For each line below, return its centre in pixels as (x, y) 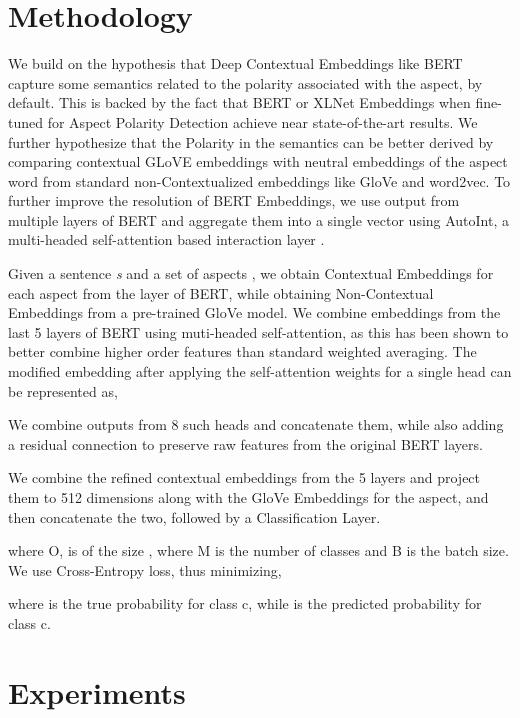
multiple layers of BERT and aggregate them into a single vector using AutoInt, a (259, 219)
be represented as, (63, 390)
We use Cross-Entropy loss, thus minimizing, (145, 569)
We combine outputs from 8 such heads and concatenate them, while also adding (256, 424)
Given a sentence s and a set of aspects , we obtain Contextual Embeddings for (251, 273)
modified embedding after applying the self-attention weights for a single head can (260, 371)
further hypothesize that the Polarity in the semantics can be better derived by (251, 141)
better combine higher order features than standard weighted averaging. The (242, 351)
